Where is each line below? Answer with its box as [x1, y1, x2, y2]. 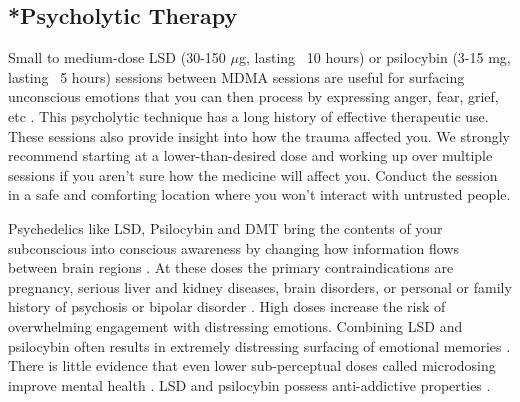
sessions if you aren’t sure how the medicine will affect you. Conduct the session [8, 164, 498, 185]
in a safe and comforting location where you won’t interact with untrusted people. [8, 184, 511, 205]
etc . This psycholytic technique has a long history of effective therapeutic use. [8, 105, 489, 126]
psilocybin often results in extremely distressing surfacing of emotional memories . [8, 335, 511, 356]
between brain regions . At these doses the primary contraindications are [8, 257, 454, 278]
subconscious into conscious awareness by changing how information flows [8, 237, 460, 258]
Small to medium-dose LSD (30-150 [8, 47, 226, 68]
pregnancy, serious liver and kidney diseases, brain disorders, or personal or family [8, 276, 512, 297]
